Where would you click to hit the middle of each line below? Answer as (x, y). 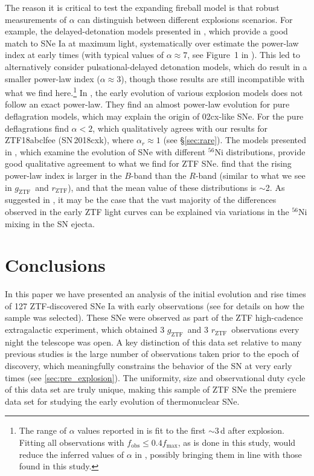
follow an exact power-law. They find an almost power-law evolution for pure (147, 104)
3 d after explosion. (249, 430)
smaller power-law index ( (53, 78)
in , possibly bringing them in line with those (218, 454)
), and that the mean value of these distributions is (162, 187)
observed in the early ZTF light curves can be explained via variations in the (147, 211)
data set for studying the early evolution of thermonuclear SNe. (122, 401)
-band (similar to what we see (250, 175)
